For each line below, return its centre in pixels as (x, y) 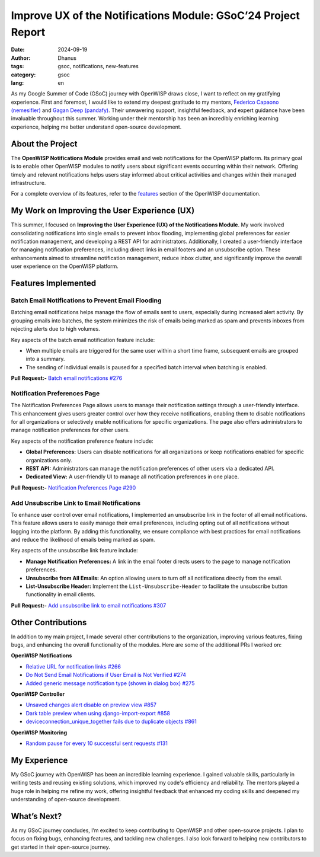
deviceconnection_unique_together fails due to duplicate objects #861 (111, 722)
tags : (17, 66)
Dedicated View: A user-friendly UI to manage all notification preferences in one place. (132, 477)
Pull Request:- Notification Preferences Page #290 (73, 487)
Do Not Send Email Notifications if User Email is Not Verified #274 (106, 675)
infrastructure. (28, 183)
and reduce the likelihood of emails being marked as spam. (83, 540)
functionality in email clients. (61, 594)
